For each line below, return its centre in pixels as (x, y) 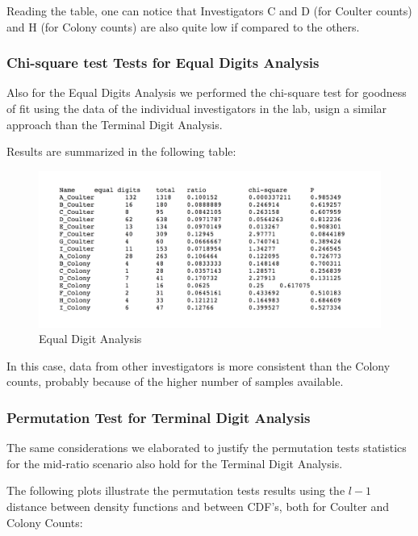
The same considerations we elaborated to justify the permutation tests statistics (207, 448)
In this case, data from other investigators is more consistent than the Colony (199, 365)
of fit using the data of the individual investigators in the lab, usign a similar (197, 108)
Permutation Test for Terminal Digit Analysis (159, 417)
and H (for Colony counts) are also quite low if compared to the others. (183, 26)
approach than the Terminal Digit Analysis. (115, 124)
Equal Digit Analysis (90, 339)
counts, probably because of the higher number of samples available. (175, 381)
